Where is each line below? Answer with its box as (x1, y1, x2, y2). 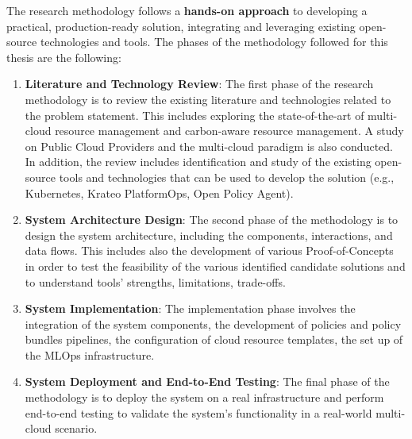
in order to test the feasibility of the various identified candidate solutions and (25, 257, 406, 274)
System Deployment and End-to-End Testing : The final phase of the (25, 373, 390, 390)
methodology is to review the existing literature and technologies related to (25, 90, 391, 107)
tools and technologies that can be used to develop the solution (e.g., (59, 168, 395, 185)
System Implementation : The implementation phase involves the (25, 300, 356, 317)
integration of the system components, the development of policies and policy (25, 315, 402, 332)
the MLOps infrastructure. (25, 346, 155, 363)
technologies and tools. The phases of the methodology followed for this (40, 33, 388, 50)
